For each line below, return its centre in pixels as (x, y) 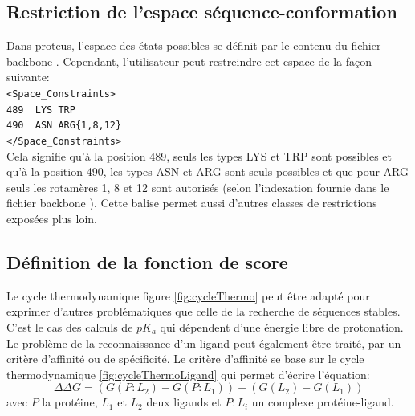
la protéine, (70, 402)
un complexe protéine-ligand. (323, 402)
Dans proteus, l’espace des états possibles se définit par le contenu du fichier (194, 45)
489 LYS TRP (41, 110)
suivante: (28, 77)
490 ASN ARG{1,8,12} (64, 126)
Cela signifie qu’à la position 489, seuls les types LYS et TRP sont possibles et (199, 155)
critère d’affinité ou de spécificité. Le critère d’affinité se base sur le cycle (185, 359)
